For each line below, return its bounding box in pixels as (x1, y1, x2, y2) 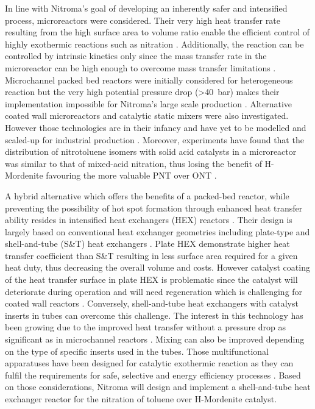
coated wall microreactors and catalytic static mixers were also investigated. (5, 109, 289, 122)
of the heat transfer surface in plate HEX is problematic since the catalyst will (5, 273, 298, 286)
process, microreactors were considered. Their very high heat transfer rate (5, 13, 280, 26)
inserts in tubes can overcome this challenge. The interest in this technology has (5, 308, 303, 321)
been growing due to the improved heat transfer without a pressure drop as (5, 321, 286, 333)
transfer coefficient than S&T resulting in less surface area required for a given (5, 249, 298, 261)
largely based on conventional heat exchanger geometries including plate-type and (5, 225, 310, 238)
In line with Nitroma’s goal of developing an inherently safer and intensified (5, 2, 288, 14)
